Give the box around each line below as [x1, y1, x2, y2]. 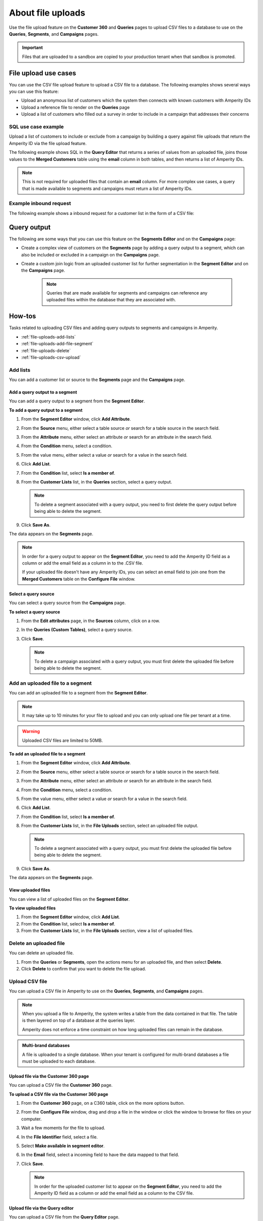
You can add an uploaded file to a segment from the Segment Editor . [9, 690, 148, 696]
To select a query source [9, 609, 60, 615]
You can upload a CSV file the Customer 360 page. [9, 1082, 113, 1088]
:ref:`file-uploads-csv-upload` [21, 354, 81, 360]
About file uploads [9, 7, 85, 18]
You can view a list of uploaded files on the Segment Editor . [9, 896, 130, 902]
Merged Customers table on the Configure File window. [22, 576, 136, 582]
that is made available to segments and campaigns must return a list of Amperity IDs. [22, 186, 192, 191]
